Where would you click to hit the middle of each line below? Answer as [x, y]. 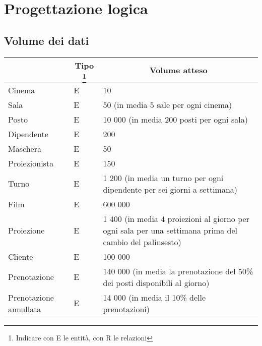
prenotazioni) [126, 309]
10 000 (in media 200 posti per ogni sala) [175, 119]
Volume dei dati [47, 40]
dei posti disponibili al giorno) [156, 282]
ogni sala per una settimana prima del [170, 230]
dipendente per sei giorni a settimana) [170, 189]
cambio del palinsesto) [142, 242]
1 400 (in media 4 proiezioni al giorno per [176, 218]
